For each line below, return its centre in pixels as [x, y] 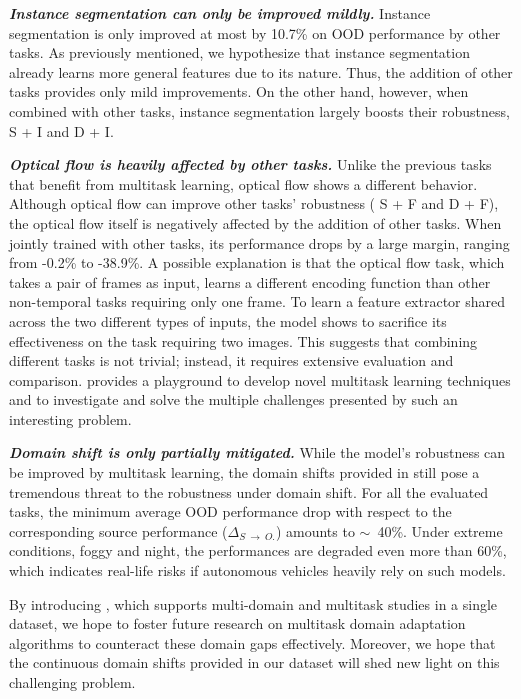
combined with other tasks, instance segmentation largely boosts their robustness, [259, 110]
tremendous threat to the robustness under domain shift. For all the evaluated [249, 491]
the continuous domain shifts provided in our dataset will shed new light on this [254, 662]
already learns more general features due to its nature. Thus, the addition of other [261, 71]
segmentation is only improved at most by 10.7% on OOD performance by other [255, 32]
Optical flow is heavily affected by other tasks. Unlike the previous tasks [250, 164]
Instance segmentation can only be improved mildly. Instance [220, 13]
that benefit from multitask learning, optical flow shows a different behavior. [243, 183]
